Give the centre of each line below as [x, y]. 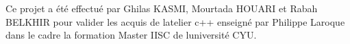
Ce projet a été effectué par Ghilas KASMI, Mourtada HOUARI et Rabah [162, 8]
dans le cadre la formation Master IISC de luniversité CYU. [131, 35]
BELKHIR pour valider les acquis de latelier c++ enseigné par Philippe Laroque [175, 21]
